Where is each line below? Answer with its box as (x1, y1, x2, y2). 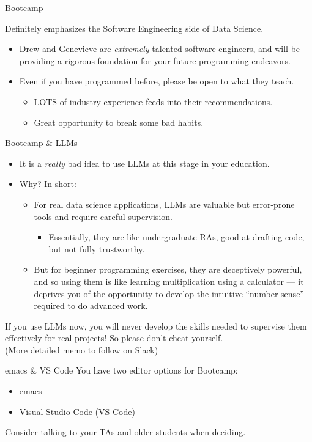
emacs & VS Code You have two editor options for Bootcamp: (5, 364, 238, 377)
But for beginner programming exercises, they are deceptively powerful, (34, 263, 302, 276)
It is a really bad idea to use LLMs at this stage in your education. (19, 157, 270, 169)
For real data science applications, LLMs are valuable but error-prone (34, 197, 295, 210)
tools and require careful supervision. (34, 210, 173, 223)
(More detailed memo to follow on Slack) (5, 343, 158, 356)
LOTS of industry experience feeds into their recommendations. (34, 95, 273, 108)
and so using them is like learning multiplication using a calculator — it (34, 274, 304, 287)
